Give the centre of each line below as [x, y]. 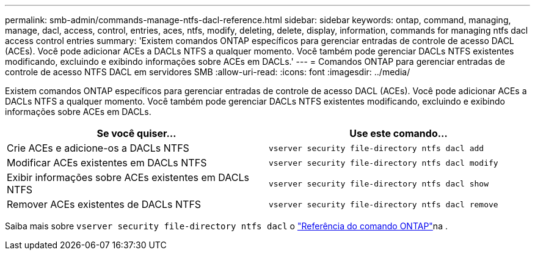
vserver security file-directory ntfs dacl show [379, 183]
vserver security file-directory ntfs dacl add [377, 148]
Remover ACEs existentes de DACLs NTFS [104, 204]
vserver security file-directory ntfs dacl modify [384, 163]
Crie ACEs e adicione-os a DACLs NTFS [98, 148]
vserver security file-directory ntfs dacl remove [384, 204]
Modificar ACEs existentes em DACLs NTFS [107, 163]
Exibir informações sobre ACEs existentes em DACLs [128, 177]
